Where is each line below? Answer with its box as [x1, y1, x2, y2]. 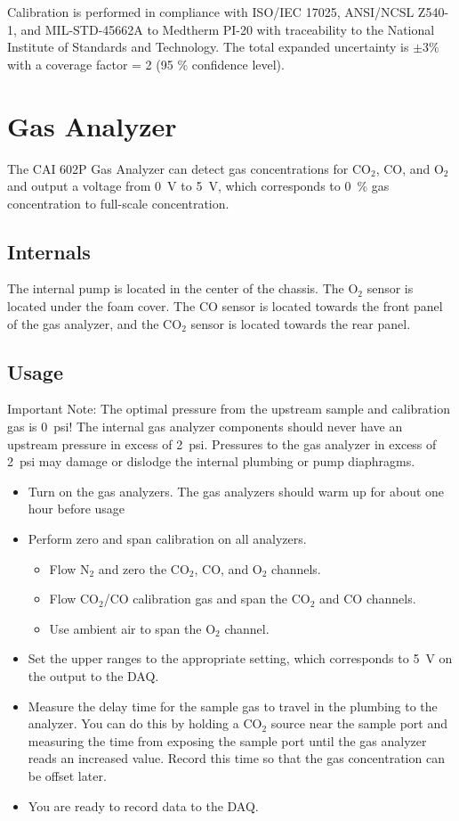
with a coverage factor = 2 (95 [7, 54, 173, 73]
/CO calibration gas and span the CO [103, 589, 310, 608]
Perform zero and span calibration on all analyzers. [28, 530, 307, 548]
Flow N [49, 559, 90, 578]
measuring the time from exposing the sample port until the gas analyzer [28, 731, 427, 750]
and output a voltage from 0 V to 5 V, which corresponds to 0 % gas [7, 177, 390, 195]
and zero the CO [98, 559, 189, 578]
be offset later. [28, 766, 107, 784]
